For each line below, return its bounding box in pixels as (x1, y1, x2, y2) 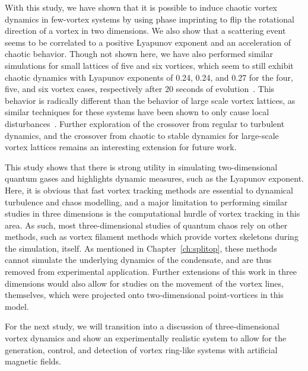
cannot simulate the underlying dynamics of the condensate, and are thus (5, 253, 272, 266)
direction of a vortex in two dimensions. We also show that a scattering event (5, 24, 286, 37)
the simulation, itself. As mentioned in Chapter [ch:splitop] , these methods (5, 242, 277, 254)
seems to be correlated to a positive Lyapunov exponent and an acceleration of (5, 36, 291, 48)
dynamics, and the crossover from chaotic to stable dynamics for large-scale (5, 129, 279, 141)
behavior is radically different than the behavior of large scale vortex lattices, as (5, 94, 296, 106)
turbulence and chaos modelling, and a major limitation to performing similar (5, 195, 288, 208)
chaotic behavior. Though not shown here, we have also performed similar (5, 47, 273, 60)
